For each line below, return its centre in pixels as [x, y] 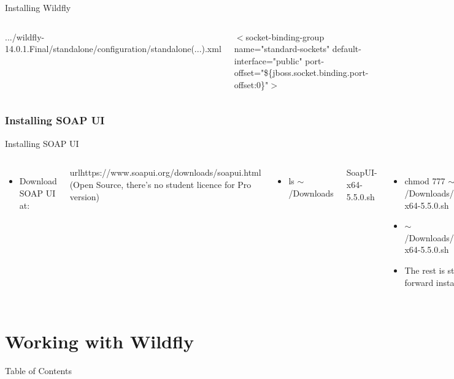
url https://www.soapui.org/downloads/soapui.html [165, 172]
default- [347, 49]
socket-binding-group [285, 36]
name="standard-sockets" [282, 49]
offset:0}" [251, 84]
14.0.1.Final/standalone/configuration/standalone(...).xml [113, 49]
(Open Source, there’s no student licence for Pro [160, 184]
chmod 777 [425, 181]
